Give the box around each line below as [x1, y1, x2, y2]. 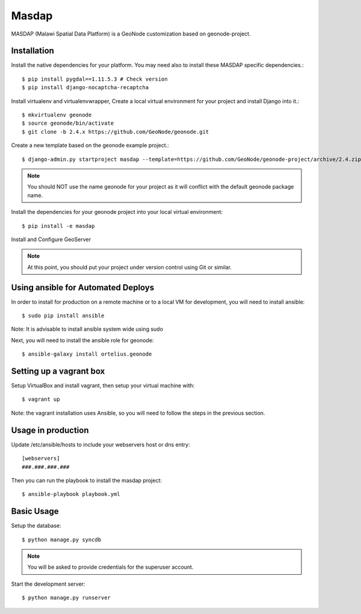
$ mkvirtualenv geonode [22, 111, 92, 119]
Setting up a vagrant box [11, 366, 105, 376]
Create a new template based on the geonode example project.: [11, 142, 170, 149]
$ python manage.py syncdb [22, 536, 102, 543]
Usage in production [11, 425, 89, 435]
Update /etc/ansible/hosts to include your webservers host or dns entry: [11, 440, 190, 448]
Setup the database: [11, 522, 61, 530]
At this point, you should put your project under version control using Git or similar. [27, 263, 232, 271]
